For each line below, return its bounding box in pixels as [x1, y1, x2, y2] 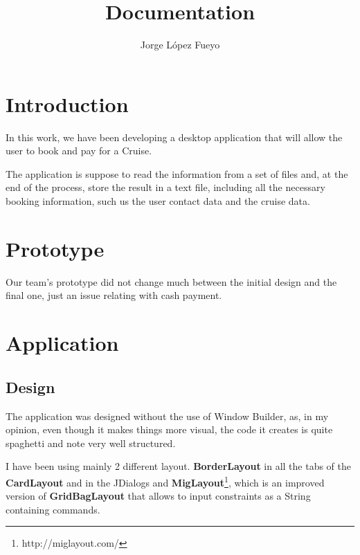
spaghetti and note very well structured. [6, 435, 176, 450]
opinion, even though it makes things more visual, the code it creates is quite [6, 422, 333, 437]
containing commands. [6, 502, 100, 516]
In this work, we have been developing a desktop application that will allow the [6, 129, 343, 144]
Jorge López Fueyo [140, 37, 220, 52]
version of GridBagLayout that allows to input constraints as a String [6, 489, 311, 503]
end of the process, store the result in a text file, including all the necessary [6, 180, 325, 194]
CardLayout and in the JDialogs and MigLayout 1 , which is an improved [6, 473, 325, 489]
